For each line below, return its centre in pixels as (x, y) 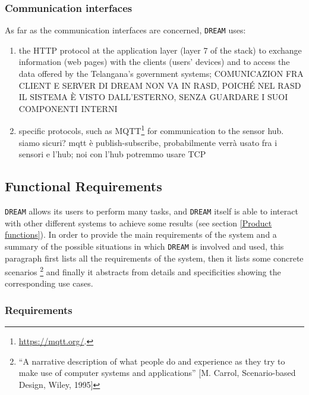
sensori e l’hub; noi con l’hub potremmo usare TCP (112, 154)
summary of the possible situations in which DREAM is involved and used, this (144, 246)
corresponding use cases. (49, 283)
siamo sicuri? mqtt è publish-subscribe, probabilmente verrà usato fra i (148, 142)
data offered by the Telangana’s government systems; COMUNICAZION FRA (161, 74)
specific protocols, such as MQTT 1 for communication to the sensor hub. (151, 130)
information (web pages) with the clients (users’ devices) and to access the (154, 62)
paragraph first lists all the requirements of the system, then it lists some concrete (154, 258)
